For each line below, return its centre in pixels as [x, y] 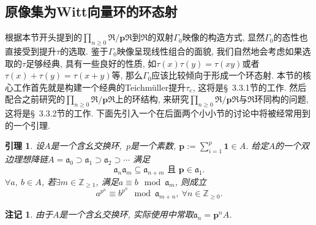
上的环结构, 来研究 [152, 99]
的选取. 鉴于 [84, 51]
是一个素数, [153, 146]
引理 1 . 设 [24, 146]
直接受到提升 [31, 51]
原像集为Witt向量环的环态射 [91, 11]
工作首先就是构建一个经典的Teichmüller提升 [100, 87]
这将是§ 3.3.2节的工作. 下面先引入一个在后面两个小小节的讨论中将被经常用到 [158, 113]
